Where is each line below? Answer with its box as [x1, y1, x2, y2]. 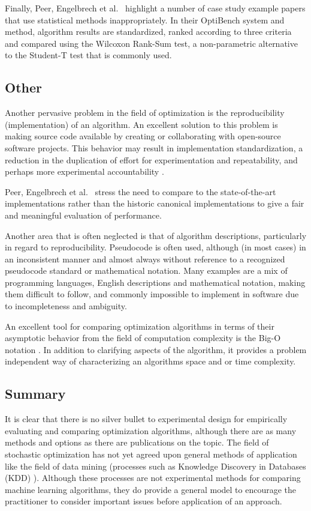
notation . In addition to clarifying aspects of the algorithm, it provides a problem [5, 343, 307, 355]
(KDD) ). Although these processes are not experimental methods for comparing [5, 471, 301, 484]
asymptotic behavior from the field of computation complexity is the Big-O [5, 331, 281, 344]
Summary [5, 384, 66, 403]
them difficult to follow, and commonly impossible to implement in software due [5, 288, 299, 300]
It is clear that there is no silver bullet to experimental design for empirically [5, 413, 288, 425]
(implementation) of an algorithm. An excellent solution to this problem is [5, 118, 278, 130]
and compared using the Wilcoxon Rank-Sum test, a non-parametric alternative [5, 37, 298, 49]
